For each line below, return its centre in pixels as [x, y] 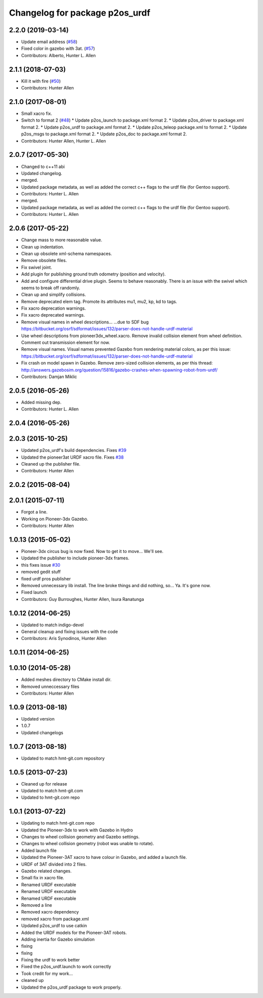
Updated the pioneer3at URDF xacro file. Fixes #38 [73, 457]
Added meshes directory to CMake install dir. [66, 679]
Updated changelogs [42, 732]
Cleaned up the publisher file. [51, 464]
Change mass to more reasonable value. [62, 240]
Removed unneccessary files [50, 686]
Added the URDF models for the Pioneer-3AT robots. [74, 933]
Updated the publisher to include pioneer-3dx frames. [75, 558]
